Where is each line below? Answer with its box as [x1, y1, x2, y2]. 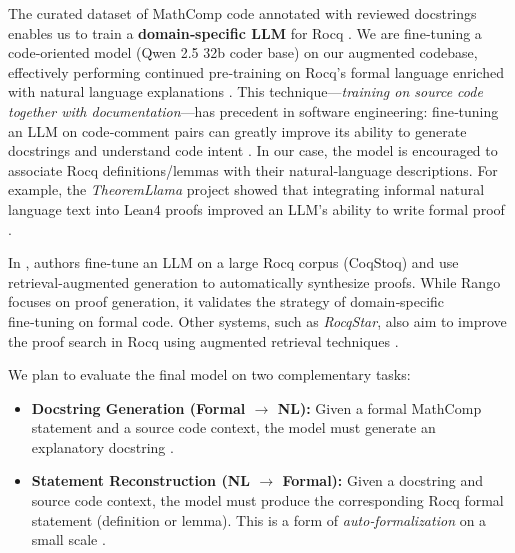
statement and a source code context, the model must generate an [31, 417, 436, 438]
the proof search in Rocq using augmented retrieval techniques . [8, 330, 399, 351]
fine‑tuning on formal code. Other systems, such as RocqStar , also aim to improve [8, 310, 507, 331]
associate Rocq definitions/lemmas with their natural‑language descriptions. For [8, 159, 498, 180]
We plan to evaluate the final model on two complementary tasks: [8, 364, 411, 385]
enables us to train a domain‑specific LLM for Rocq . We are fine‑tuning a [8, 22, 482, 43]
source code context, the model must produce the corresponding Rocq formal [31, 490, 504, 511]
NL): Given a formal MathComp [277, 397, 482, 418]
